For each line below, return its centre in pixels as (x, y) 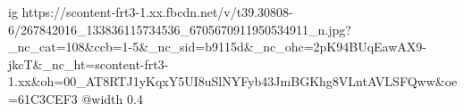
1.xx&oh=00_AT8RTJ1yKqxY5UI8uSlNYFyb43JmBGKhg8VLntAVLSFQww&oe (233, 81)
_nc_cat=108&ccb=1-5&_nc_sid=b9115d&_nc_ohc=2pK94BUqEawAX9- (217, 47)
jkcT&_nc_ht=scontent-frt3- (89, 63)
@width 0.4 (112, 98)
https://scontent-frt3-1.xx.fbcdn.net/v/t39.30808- (157, 12)
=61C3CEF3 (43, 98)
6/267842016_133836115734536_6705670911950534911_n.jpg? (180, 29)
